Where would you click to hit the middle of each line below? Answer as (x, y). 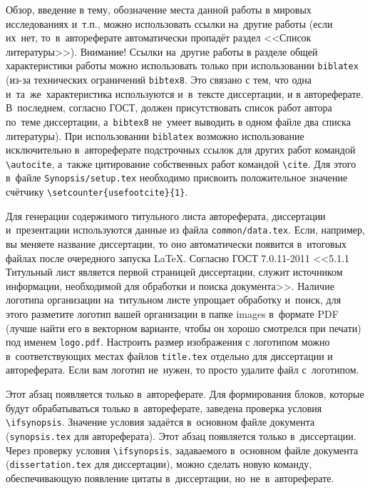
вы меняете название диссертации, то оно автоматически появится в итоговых (176, 244)
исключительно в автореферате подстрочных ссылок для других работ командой (181, 150)
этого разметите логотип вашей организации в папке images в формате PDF (172, 313)
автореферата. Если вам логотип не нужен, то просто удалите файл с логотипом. (183, 370)
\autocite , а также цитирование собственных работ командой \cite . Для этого (181, 163)
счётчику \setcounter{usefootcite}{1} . (97, 192)
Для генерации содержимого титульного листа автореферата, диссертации (166, 215)
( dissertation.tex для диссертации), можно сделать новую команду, (159, 464)
